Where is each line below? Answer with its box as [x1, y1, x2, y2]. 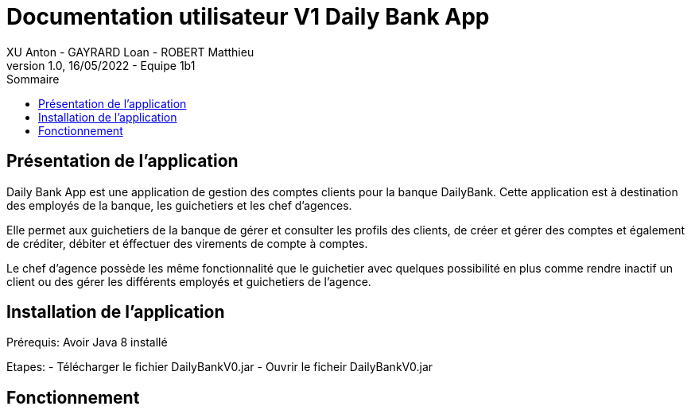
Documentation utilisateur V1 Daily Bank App [6, 3, 490, 30]
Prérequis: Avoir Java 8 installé [6, 335, 168, 350]
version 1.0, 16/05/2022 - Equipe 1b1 [6, 58, 196, 72]
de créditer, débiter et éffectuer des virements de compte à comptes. [6, 236, 368, 250]
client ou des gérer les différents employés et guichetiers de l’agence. [6, 274, 371, 288]
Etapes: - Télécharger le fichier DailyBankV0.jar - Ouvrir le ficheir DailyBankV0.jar [6, 360, 433, 374]
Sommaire [6, 72, 60, 86]
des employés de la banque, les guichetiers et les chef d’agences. [6, 198, 352, 212]
